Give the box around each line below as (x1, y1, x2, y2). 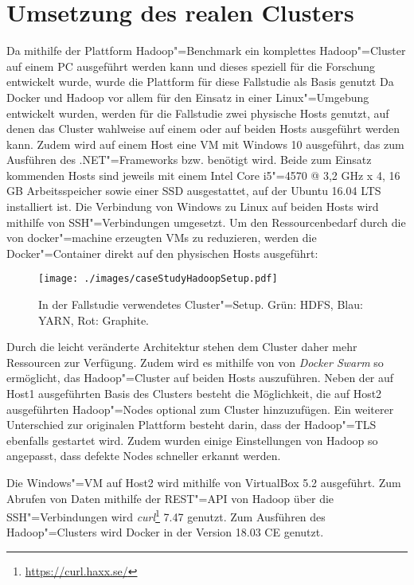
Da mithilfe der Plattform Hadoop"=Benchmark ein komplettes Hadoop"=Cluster (6, 42, 406, 59)
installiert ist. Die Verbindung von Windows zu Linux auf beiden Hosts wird (6, 198, 379, 215)
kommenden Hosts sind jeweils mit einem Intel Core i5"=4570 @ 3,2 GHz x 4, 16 (6, 166, 400, 183)
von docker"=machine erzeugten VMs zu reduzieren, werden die (6, 229, 317, 246)
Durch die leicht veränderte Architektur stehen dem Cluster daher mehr (6, 338, 357, 355)
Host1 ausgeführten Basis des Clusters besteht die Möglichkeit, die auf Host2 (6, 385, 382, 402)
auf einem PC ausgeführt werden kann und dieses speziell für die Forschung (6, 57, 375, 74)
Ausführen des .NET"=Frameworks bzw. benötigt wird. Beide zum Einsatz (6, 151, 372, 168)
